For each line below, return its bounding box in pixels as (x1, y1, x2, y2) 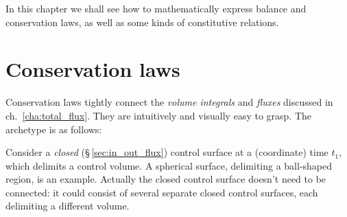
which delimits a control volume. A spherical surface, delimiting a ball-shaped (5, 158, 333, 172)
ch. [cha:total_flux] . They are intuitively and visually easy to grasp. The (5, 108, 312, 122)
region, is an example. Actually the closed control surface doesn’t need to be (5, 172, 326, 186)
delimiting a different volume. (5, 198, 130, 213)
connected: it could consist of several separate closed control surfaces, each (5, 185, 318, 199)
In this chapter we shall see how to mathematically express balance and (5, 1, 307, 15)
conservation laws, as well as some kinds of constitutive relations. (5, 14, 279, 29)
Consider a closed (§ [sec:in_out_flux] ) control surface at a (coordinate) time (5, 145, 328, 159)
